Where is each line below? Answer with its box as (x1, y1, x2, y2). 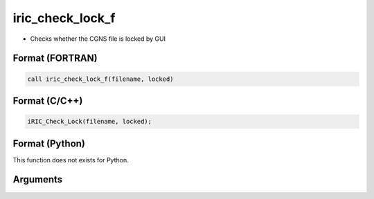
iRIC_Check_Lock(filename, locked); (27, 117, 152, 126)
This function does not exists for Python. (12, 155, 129, 164)
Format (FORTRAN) (12, 53, 98, 64)
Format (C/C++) (12, 95, 83, 106)
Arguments (12, 173, 63, 186)
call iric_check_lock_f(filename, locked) (27, 75, 174, 83)
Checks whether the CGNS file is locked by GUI (30, 35, 166, 43)
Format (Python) (12, 138, 86, 149)
